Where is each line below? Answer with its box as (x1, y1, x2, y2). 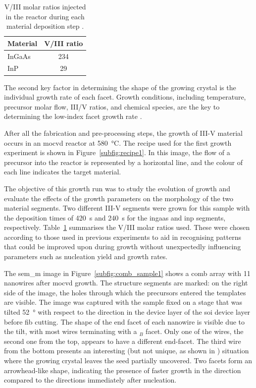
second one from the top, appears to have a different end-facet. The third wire (4, 335, 241, 346)
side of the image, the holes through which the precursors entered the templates (4, 287, 246, 297)
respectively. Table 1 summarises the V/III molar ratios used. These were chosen (4, 222, 250, 232)
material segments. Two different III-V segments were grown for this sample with (4, 203, 250, 213)
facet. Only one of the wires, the (146, 326, 244, 336)
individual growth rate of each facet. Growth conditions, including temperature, (4, 92, 246, 102)
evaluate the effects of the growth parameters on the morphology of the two (4, 193, 234, 203)
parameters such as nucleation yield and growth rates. (4, 251, 168, 262)
